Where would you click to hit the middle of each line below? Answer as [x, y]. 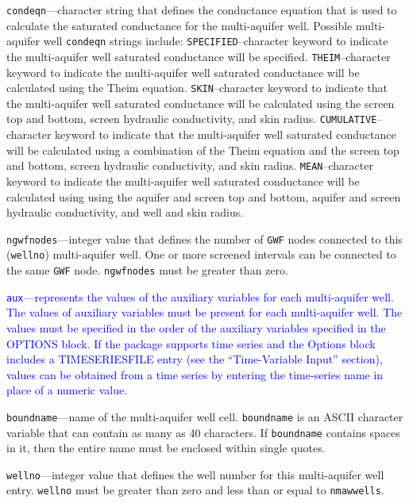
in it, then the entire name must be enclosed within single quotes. [166, 448]
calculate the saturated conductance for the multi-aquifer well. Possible [179, 25]
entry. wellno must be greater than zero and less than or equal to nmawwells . [195, 490]
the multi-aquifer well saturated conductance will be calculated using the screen [201, 103]
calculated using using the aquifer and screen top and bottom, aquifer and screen [204, 196]
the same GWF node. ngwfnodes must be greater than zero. [147, 270]
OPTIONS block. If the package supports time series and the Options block [191, 343]
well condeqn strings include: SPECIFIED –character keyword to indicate [216, 41]
